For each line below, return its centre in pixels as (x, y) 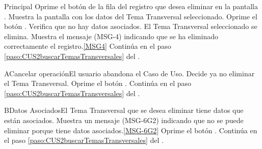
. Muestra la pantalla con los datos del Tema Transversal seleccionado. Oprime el (131, 16)
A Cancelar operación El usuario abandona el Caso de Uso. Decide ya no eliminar (129, 73)
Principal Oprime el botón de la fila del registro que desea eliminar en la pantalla (131, 6)
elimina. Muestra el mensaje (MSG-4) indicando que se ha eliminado (111, 36)
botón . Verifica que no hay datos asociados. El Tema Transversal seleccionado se (131, 26)
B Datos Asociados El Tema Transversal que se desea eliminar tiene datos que (124, 110)
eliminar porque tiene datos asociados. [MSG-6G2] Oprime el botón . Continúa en (131, 130)
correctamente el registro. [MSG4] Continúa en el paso (88, 46)
